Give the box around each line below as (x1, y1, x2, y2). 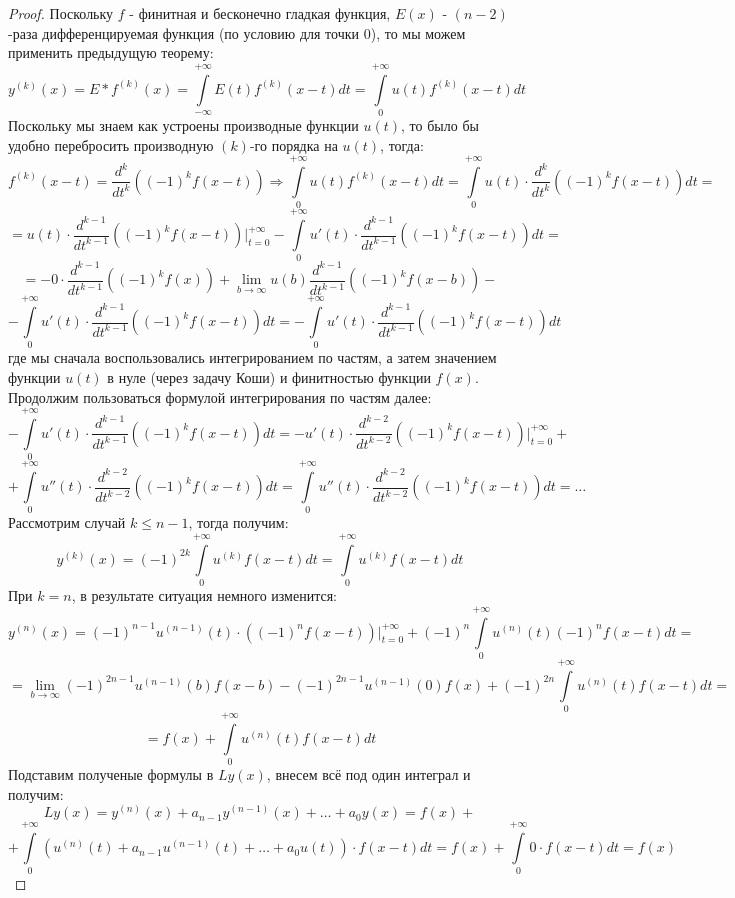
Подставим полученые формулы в (8, 764, 214, 785)
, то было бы (401, 114, 479, 135)
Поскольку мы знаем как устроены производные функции (8, 114, 359, 135)
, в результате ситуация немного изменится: (71, 585, 338, 606)
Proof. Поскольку (8, 3, 114, 23)
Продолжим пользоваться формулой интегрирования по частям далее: (8, 386, 432, 407)
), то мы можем (370, 22, 466, 43)
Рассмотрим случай (8, 512, 126, 533)
